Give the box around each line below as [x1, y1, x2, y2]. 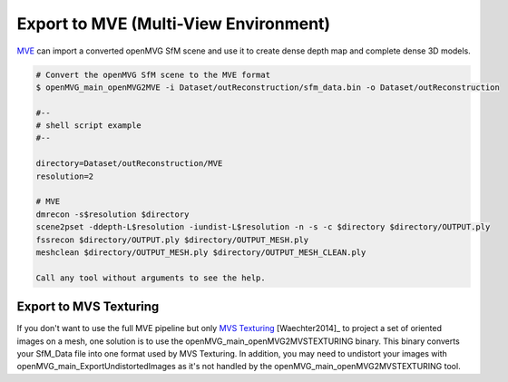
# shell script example [35, 121, 142, 131]
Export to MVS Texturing [16, 299, 160, 315]
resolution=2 [35, 171, 94, 181]
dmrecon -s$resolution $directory [35, 209, 190, 220]
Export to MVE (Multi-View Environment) [16, 14, 331, 34]
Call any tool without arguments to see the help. [35, 272, 267, 283]
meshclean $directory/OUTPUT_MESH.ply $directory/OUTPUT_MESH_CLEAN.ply [35, 248, 366, 258]
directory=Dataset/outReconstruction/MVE [35, 159, 223, 169]
